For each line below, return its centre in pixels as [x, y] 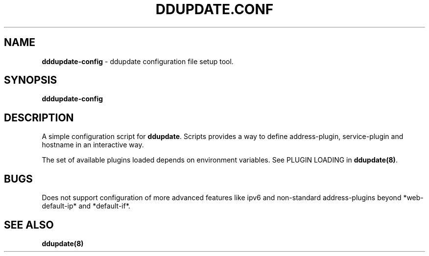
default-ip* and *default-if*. [86, 206]
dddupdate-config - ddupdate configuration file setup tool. [138, 61]
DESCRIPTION [39, 117]
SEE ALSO [29, 225]
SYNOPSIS [31, 80]
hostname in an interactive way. [93, 145]
